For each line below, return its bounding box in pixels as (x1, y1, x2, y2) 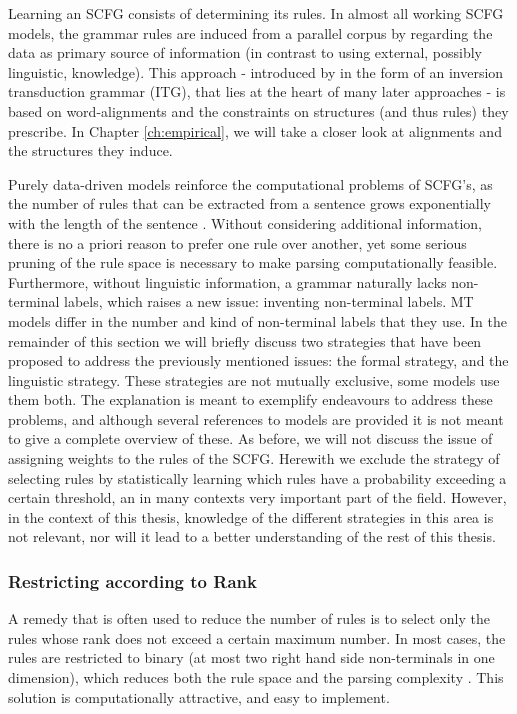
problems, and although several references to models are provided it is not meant (8, 408, 504, 429)
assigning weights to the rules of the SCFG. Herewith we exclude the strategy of (8, 448, 500, 469)
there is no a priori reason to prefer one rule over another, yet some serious (8, 232, 467, 253)
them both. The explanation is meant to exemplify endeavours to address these (8, 389, 493, 410)
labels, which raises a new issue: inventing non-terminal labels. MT (64, 291, 474, 312)
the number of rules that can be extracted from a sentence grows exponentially (8, 193, 492, 214)
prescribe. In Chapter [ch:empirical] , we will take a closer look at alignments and (8, 120, 502, 141)
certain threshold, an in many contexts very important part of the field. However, (8, 487, 507, 508)
